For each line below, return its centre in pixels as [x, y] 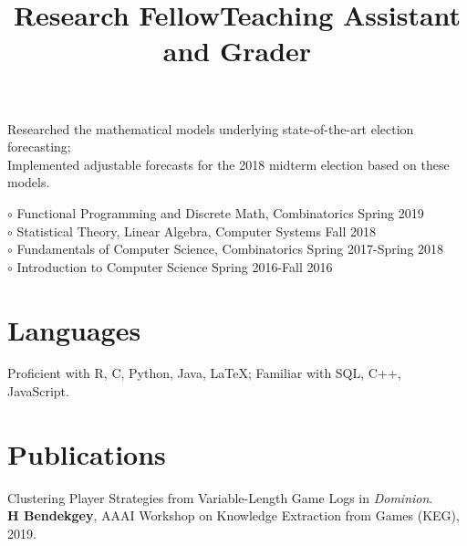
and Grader [237, 51]
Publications [87, 453]
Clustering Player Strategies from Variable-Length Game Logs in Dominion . [220, 497]
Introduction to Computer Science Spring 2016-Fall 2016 [175, 266]
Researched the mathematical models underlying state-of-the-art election [211, 128]
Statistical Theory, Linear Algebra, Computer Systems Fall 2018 [197, 231]
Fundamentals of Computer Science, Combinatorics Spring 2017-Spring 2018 [230, 249]
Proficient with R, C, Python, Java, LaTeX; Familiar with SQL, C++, [204, 373]
